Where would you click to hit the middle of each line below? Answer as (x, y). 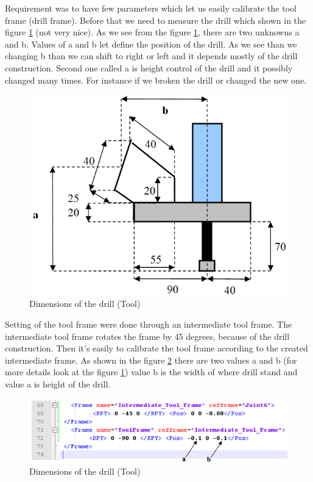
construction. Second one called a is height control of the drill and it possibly (149, 67)
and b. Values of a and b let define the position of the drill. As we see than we (151, 44)
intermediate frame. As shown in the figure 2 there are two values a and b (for (151, 360)
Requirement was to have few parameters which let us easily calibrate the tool (151, 8)
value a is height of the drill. (58, 384)
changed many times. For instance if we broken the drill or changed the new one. (156, 80)
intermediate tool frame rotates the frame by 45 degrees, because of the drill (147, 336)
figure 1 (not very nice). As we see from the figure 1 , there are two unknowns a (152, 32)
